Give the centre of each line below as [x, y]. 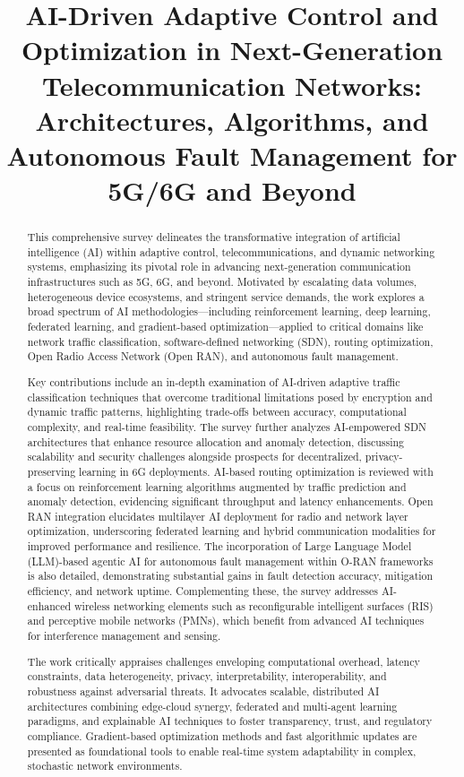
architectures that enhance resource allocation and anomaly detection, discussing [216, 441]
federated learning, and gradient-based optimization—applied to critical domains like [225, 327]
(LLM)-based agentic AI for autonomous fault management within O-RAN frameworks [230, 561]
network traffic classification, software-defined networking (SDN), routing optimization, [230, 341]
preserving [52, 471]
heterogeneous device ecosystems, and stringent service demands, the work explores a [226, 296]
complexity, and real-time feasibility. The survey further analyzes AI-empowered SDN [227, 426]
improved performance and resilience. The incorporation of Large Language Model [219, 546]
